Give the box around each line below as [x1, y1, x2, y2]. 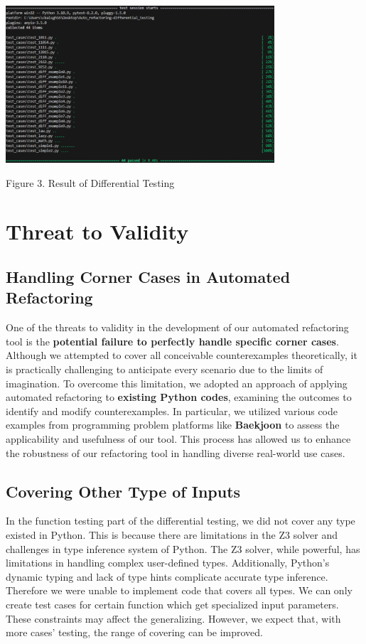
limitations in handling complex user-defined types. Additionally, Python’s [6, 555, 330, 570]
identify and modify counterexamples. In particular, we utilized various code [6, 403, 338, 418]
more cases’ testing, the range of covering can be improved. [6, 625, 264, 640]
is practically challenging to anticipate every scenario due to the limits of [6, 362, 323, 377]
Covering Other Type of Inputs [6, 480, 241, 502]
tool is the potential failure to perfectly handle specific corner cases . [6, 333, 339, 348]
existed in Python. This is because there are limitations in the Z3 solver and [6, 527, 338, 542]
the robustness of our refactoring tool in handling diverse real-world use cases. [6, 445, 345, 460]
